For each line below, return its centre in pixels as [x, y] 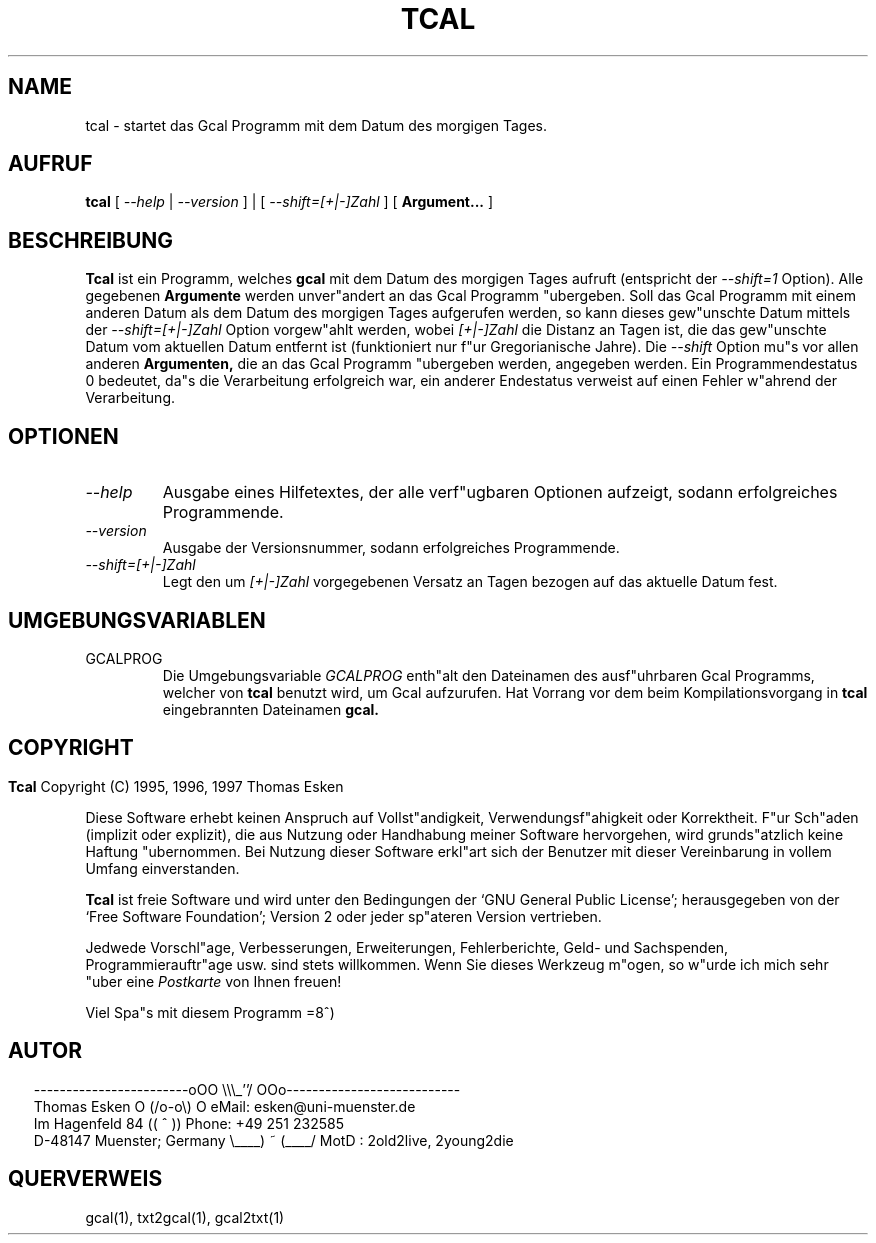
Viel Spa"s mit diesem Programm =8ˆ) [210, 1012]
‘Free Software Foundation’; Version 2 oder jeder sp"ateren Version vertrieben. [343, 916]
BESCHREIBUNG [91, 240]
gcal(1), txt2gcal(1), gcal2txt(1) [185, 1217]
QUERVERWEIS [85, 1179]
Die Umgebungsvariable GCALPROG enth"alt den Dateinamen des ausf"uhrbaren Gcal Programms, [488, 675]
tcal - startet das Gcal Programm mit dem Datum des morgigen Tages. [316, 125]
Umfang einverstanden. [162, 868]
